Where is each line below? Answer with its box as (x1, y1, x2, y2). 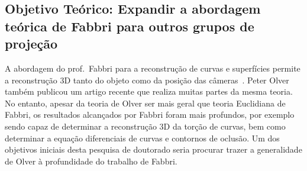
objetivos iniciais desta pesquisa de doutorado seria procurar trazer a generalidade (5, 143, 302, 156)
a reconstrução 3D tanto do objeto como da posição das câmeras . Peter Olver (5, 73, 289, 86)
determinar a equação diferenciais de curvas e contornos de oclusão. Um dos (5, 131, 280, 144)
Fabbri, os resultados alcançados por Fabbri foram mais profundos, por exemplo (5, 108, 295, 121)
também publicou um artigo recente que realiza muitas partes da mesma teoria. (5, 85, 293, 98)
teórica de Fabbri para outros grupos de (5, 17, 254, 35)
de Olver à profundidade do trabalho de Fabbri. (5, 154, 177, 167)
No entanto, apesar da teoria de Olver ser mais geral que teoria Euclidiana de (5, 96, 286, 109)
